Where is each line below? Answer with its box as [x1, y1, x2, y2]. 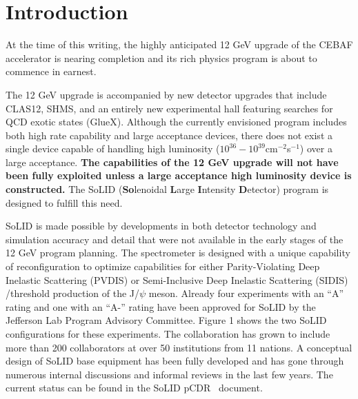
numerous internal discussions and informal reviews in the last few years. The [6, 367, 333, 381]
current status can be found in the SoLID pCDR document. [6, 380, 263, 395]
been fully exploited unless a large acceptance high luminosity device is [6, 168, 352, 183]
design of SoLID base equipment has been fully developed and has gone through [6, 354, 344, 368]
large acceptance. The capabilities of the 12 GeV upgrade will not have [6, 154, 339, 169]
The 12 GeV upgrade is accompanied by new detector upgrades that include [6, 87, 327, 101]
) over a [299, 141, 332, 156]
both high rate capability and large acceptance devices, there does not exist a [6, 127, 332, 142]
